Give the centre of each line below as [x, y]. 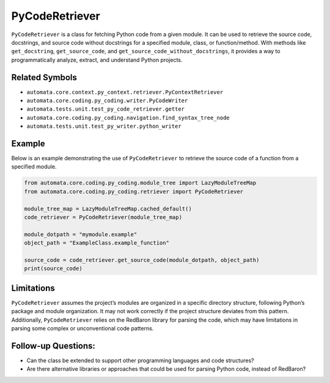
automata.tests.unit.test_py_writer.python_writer [104, 126]
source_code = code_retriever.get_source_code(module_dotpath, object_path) [142, 260]
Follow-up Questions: [53, 346]
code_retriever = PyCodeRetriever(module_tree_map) [103, 218]
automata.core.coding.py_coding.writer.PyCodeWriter [107, 101]
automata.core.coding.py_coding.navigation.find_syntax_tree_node [128, 117]
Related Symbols [44, 77]
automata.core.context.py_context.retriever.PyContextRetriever [125, 92]
